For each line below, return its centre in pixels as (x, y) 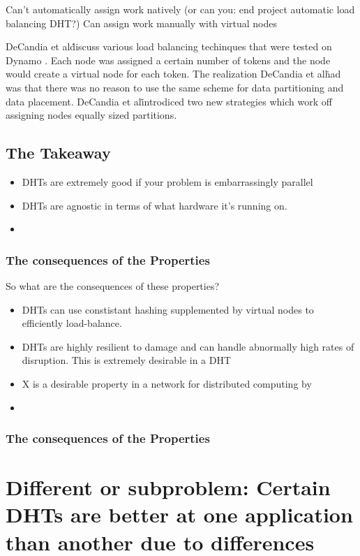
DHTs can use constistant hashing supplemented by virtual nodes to (168, 309)
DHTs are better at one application (179, 514)
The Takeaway (58, 153)
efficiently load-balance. (72, 323)
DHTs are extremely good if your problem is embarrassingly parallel (167, 181)
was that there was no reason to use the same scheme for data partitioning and (175, 87)
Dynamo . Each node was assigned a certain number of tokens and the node (168, 60)
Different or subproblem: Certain (168, 487)
